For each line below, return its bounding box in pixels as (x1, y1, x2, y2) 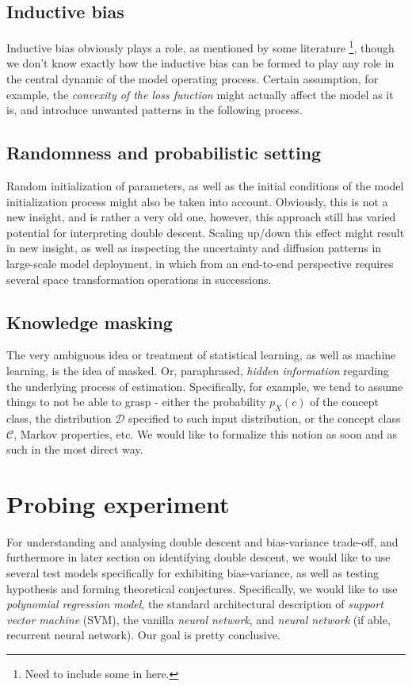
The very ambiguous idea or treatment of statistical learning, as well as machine (6, 347, 396, 363)
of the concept (310, 393, 379, 410)
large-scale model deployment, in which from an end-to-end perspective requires (6, 255, 394, 271)
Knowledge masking (6, 309, 173, 334)
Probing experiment (6, 487, 230, 519)
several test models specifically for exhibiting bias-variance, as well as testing (6, 565, 380, 581)
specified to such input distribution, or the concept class (128, 409, 401, 426)
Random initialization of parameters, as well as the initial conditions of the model (6, 178, 404, 194)
